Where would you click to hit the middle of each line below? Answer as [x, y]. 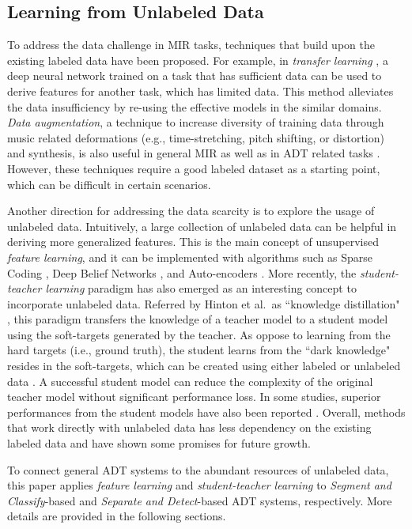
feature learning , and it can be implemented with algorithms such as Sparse [190, 257]
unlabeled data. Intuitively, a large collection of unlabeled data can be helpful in [202, 226]
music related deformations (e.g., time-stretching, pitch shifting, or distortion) [196, 137]
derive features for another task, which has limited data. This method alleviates [200, 91]
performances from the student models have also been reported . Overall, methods [206, 412]
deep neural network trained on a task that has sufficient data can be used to [195, 76]
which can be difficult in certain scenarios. [109, 184]
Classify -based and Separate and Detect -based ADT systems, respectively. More [200, 500]
